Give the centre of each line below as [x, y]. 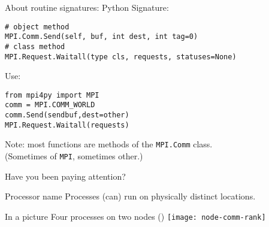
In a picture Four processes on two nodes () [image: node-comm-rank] [135, 216]
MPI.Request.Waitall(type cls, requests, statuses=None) [121, 57]
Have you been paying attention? [65, 176]
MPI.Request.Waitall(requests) [67, 125]
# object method [37, 27]
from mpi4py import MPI [52, 95]
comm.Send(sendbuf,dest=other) [67, 115]
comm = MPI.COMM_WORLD [50, 105]
